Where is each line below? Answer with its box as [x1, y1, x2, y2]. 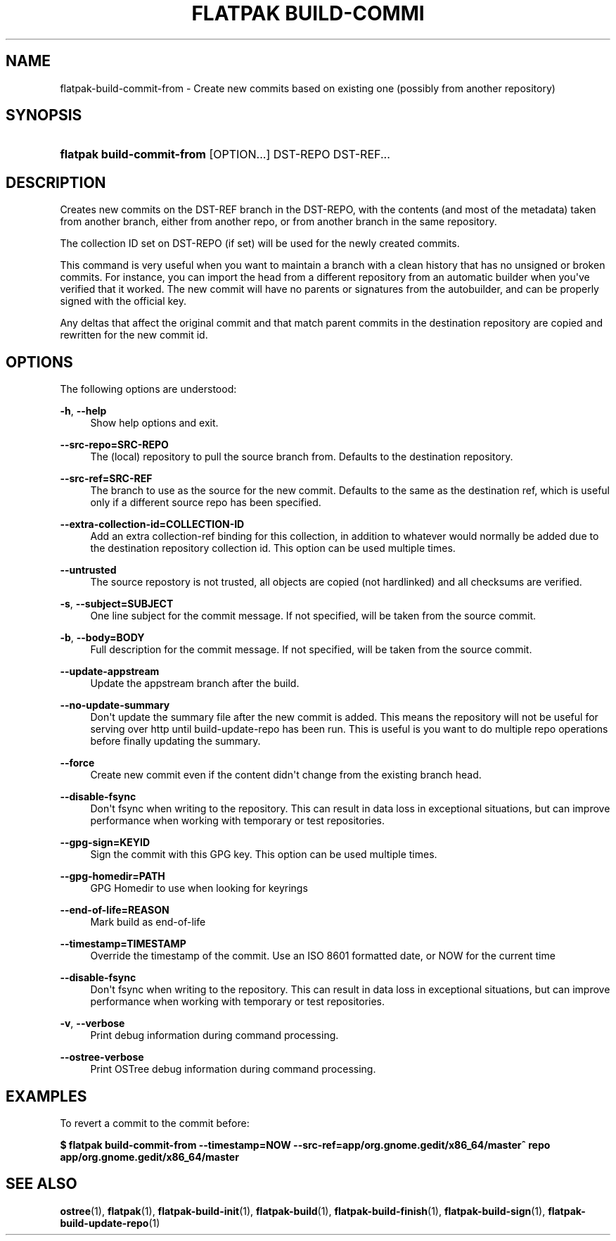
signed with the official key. [60, 295, 187, 308]
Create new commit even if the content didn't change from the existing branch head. [90, 769, 482, 781]
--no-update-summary [60, 699, 170, 712]
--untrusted [60, 564, 117, 577]
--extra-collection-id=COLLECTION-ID [60, 518, 245, 531]
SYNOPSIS [6, 106, 82, 125]
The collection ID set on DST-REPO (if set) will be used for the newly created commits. [60, 237, 460, 250]
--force [60, 757, 95, 769]
